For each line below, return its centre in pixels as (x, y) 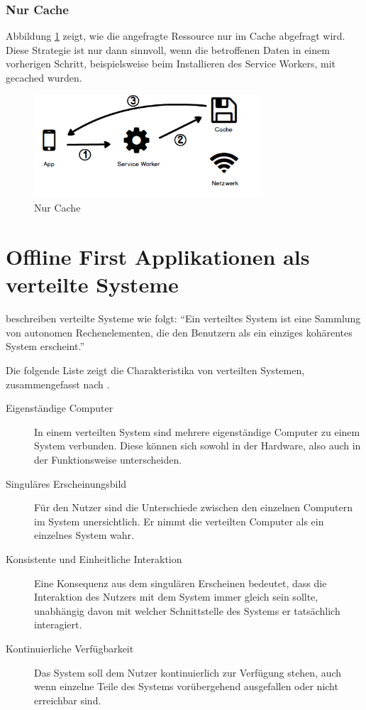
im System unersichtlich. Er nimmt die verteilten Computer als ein (179, 521)
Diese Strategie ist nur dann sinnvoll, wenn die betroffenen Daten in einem (168, 49)
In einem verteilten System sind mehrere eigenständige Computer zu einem (197, 431)
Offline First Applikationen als (158, 257)
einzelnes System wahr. (84, 535)
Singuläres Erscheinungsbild (66, 483)
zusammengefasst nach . (58, 384)
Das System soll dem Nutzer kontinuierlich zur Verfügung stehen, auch (188, 672)
